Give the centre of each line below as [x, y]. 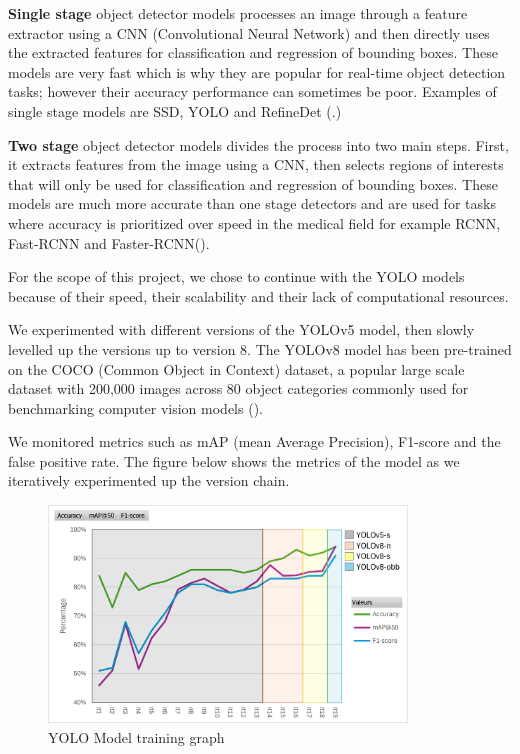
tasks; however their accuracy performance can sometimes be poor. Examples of [252, 91]
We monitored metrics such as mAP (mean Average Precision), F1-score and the [254, 441]
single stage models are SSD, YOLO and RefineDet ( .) [175, 110]
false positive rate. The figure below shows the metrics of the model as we [234, 460]
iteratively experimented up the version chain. [149, 480]
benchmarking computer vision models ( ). [135, 407]
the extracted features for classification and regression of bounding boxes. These [253, 52]
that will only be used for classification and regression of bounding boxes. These [253, 183]
